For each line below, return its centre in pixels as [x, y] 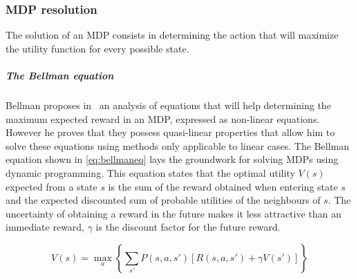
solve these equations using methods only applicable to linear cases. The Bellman [177, 145]
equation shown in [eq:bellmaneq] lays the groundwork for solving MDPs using [172, 159]
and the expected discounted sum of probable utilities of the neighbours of [163, 200]
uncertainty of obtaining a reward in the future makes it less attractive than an [174, 213]
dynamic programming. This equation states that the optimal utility [150, 172]
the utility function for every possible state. [97, 48]
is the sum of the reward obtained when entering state [223, 186]
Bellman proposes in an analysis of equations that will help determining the [168, 105]
